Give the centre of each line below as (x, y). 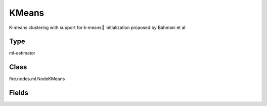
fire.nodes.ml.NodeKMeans (37, 79)
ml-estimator (22, 53)
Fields (19, 93)
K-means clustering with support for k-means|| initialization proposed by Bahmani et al (97, 27)
